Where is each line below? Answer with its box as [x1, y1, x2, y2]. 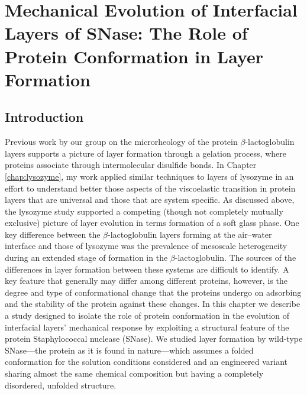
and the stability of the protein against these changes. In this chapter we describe [5, 297, 300, 310]
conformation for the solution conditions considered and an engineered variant [5, 355, 288, 368]
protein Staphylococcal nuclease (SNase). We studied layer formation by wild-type [5, 332, 303, 345]
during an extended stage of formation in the [5, 251, 168, 264]
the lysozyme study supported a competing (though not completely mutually [5, 205, 283, 217]
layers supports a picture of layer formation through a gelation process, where [5, 147, 286, 159]
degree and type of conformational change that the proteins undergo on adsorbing [5, 286, 302, 298]
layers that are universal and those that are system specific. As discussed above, [5, 193, 295, 206]
